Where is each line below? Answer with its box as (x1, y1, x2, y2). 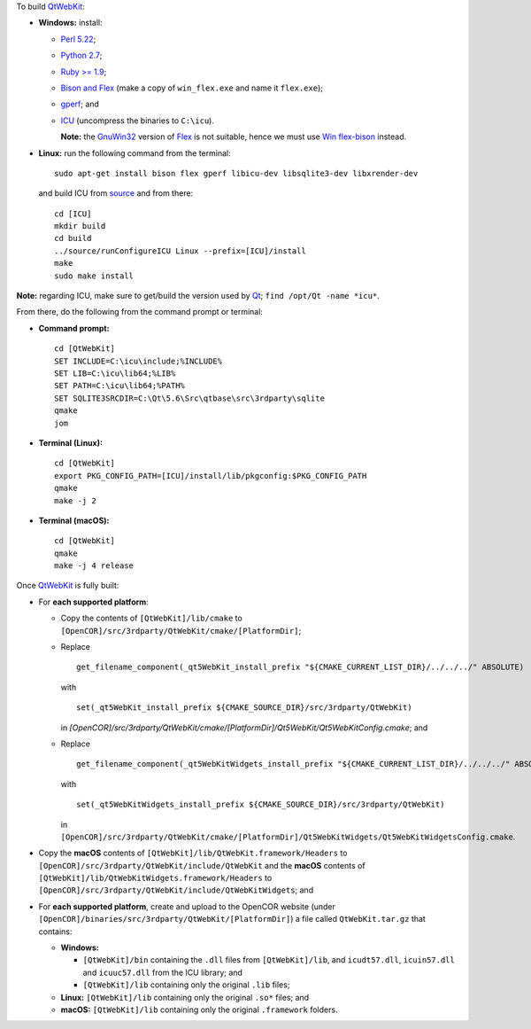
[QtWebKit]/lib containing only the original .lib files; (82, 979, 290, 990)
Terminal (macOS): (38, 515, 110, 526)
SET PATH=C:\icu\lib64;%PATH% (54, 381, 186, 391)
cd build (54, 233, 92, 244)
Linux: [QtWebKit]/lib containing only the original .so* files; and (60, 992, 310, 1002)
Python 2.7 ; (60, 50, 103, 61)
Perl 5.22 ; (60, 34, 96, 44)
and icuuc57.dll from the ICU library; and (82, 967, 243, 978)
